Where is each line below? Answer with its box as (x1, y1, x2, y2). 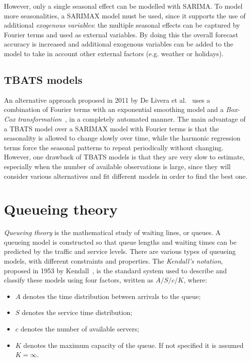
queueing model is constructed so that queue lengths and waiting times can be (4, 236, 236, 247)
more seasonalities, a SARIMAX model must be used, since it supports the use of (4, 10, 246, 20)
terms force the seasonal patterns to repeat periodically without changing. (4, 142, 224, 152)
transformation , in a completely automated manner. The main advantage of (17, 113, 246, 124)
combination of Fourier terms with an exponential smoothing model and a (4, 104, 224, 114)
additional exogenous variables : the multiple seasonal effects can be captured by (4, 20, 240, 30)
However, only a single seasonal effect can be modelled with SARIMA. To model (4, 1, 243, 11)
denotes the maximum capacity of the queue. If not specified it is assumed (23, 340, 244, 350)
